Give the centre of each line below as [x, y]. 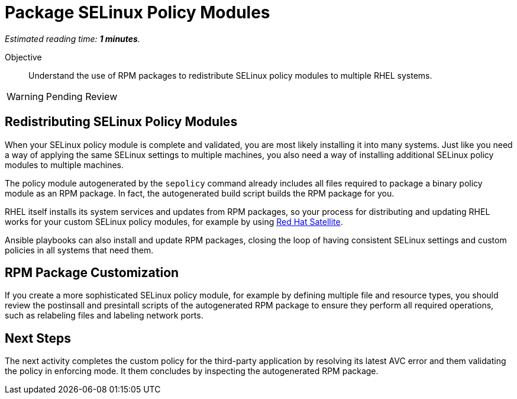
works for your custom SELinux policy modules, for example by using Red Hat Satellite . [174, 221]
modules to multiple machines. [64, 165]
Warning [25, 96]
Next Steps [38, 338]
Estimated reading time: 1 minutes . [72, 38]
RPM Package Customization [92, 273]
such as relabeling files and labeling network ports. [104, 316]
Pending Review [82, 96]
